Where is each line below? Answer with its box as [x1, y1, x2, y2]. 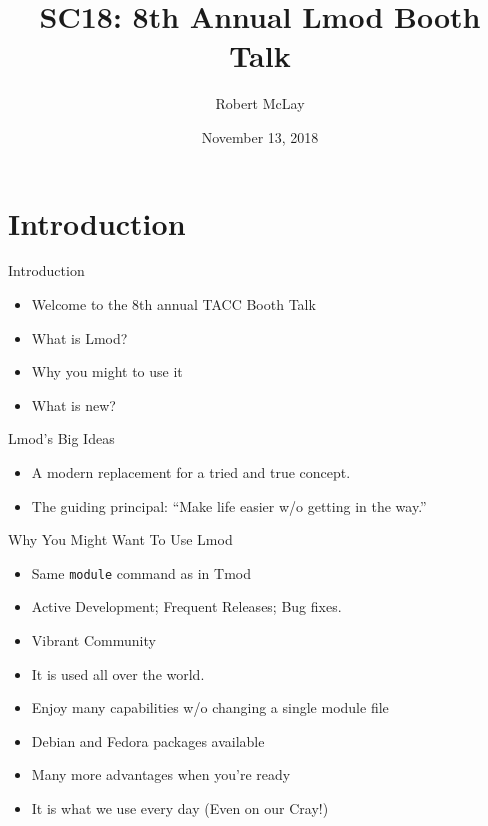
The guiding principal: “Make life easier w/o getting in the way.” [31, 495, 427, 516]
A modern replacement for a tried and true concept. [31, 462, 351, 482]
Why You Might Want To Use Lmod [8, 529, 233, 550]
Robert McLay [215, 93, 305, 114]
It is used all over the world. [31, 663, 205, 684]
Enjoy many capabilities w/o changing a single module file [31, 697, 389, 718]
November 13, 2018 [201, 126, 319, 147]
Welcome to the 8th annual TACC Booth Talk [31, 294, 316, 315]
